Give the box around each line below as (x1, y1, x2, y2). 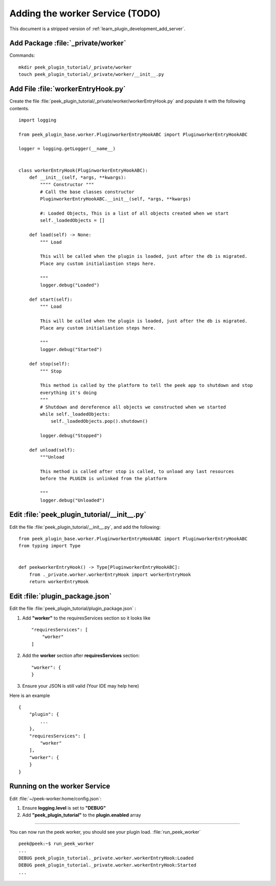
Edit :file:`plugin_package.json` (9, 592, 112, 601)
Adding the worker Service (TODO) (9, 8, 161, 19)
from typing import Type (18, 543, 81, 549)
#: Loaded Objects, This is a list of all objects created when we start (40, 211, 229, 216)
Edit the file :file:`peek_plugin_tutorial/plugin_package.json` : (9, 605, 136, 612)
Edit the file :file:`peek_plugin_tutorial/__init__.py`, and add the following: (9, 524, 161, 530)
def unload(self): (29, 447, 76, 453)
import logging (18, 117, 57, 123)
